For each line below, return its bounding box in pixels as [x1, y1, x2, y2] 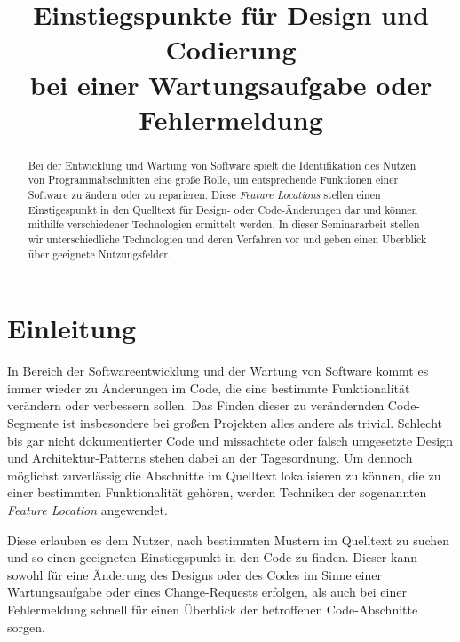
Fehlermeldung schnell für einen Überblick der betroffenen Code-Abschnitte [7, 599, 418, 618]
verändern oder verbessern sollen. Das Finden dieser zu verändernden [7, 396, 385, 415]
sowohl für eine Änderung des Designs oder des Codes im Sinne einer [7, 565, 382, 583]
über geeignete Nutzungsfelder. [28, 246, 171, 261]
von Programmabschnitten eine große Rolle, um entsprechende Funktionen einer [28, 172, 399, 187]
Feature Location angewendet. [7, 501, 168, 519]
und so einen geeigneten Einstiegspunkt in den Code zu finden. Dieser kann [7, 548, 417, 567]
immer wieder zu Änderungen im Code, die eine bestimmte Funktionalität [7, 378, 410, 397]
